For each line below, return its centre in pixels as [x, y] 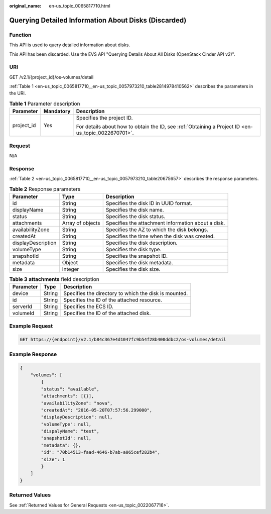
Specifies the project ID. [104, 118]
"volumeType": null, [66, 424]
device [20, 293]
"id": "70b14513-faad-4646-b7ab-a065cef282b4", [101, 452]
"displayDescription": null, [77, 417]
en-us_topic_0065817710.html [80, 6]
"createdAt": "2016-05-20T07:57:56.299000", [97, 410]
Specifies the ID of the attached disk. [107, 313]
